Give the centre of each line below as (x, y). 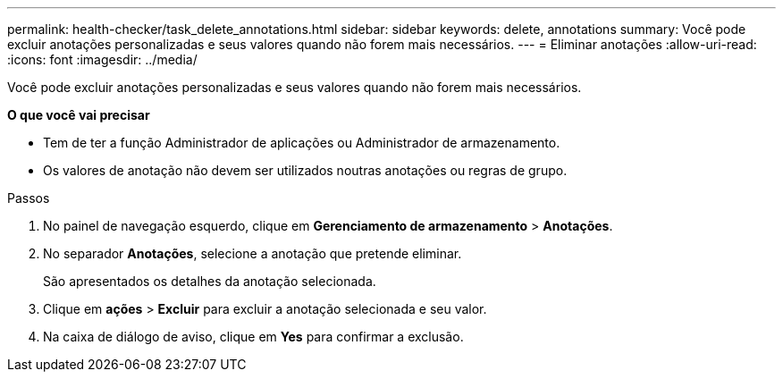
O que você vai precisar (79, 115)
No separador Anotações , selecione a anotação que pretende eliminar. (253, 253)
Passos (29, 198)
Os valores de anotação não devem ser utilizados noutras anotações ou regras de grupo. (305, 170)
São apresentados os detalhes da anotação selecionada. (210, 281)
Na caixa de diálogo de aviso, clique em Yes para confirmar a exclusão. (253, 337)
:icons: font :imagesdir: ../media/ (102, 59)
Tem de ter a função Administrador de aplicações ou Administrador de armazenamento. (302, 143)
